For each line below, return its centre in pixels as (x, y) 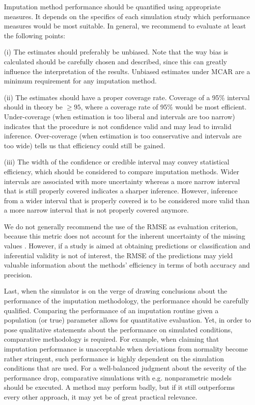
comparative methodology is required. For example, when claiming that (112, 339)
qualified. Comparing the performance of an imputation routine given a (111, 310)
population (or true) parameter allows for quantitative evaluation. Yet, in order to (127, 320)
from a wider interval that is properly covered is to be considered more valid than (127, 200)
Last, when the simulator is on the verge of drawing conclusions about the (116, 291)
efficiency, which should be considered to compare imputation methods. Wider (122, 171)
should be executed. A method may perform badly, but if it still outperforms (119, 387)
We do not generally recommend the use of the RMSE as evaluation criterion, (121, 226)
